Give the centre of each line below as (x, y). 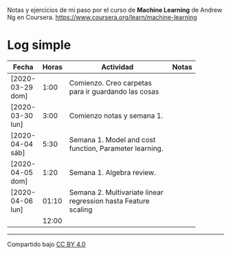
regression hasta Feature (109, 201)
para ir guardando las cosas (114, 91)
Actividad (118, 67)
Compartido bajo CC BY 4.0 (46, 244)
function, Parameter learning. (116, 148)
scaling (81, 210)
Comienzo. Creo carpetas (111, 83)
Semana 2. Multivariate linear (116, 192)
